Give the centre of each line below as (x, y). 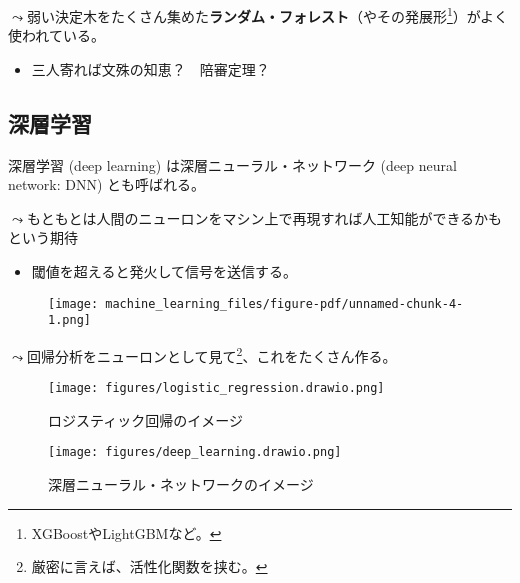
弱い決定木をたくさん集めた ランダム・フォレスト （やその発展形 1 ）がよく (267, 14)
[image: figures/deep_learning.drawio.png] (195, 452)
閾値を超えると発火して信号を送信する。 (164, 271)
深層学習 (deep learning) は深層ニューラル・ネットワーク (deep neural (232, 164)
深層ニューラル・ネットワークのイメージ (181, 484)
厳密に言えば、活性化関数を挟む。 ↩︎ (149, 566)
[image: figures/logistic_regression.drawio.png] (216, 388)
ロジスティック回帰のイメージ (145, 419)
